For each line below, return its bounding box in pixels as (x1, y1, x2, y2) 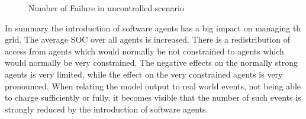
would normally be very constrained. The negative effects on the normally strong (5, 56, 298, 69)
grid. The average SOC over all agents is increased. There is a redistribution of (5, 33, 291, 46)
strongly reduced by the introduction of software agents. (5, 102, 208, 115)
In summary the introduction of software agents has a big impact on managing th (5, 21, 301, 34)
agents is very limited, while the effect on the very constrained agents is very (5, 67, 283, 80)
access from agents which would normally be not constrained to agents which (5, 44, 284, 57)
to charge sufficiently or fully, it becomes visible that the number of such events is (5, 91, 301, 104)
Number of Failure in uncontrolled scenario (28, 2, 184, 14)
